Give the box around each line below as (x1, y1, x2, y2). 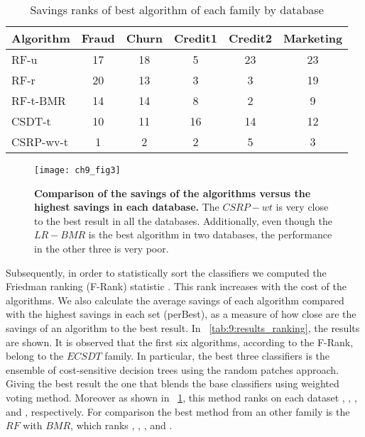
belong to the (6, 348, 64, 363)
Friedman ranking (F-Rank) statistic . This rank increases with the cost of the (6, 279, 347, 294)
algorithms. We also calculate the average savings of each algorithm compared (6, 292, 344, 307)
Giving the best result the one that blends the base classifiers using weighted (6, 376, 339, 391)
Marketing (283, 30, 343, 46)
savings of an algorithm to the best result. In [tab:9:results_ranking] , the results (6, 321, 360, 335)
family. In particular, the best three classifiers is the (104, 348, 330, 363)
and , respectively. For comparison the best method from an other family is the (6, 404, 350, 419)
